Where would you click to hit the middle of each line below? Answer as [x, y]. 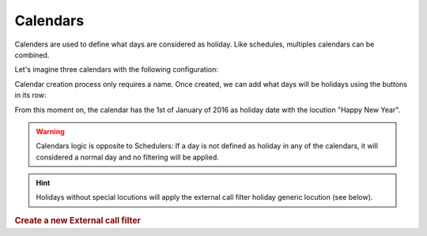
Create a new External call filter [78, 220]
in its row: [30, 96]
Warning [50, 131]
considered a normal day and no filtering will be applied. [127, 157]
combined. [32, 54]
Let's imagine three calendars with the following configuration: [117, 69]
